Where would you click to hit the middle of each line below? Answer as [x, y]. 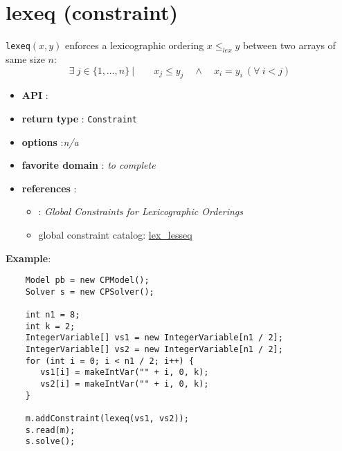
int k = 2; [50, 326]
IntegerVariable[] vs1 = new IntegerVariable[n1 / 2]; [154, 338]
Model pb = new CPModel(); [87, 280]
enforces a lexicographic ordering [135, 45]
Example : [28, 258]
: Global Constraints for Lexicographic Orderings [141, 211]
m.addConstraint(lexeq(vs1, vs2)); [107, 418]
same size [25, 58]
